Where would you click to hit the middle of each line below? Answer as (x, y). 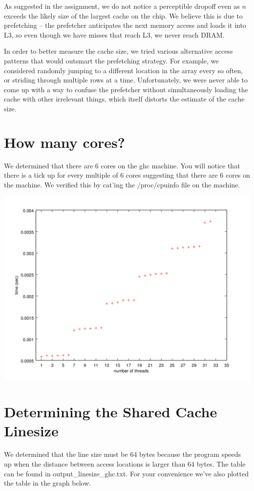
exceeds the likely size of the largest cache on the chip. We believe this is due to (123, 15)
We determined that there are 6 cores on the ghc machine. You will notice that (122, 165)
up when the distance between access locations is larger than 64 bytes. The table (125, 463)
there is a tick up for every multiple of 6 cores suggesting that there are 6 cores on (127, 175)
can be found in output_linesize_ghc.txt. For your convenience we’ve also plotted (126, 473)
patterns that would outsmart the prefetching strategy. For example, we (111, 60)
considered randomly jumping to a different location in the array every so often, (124, 70)
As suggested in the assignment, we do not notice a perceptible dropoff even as (122, 6)
